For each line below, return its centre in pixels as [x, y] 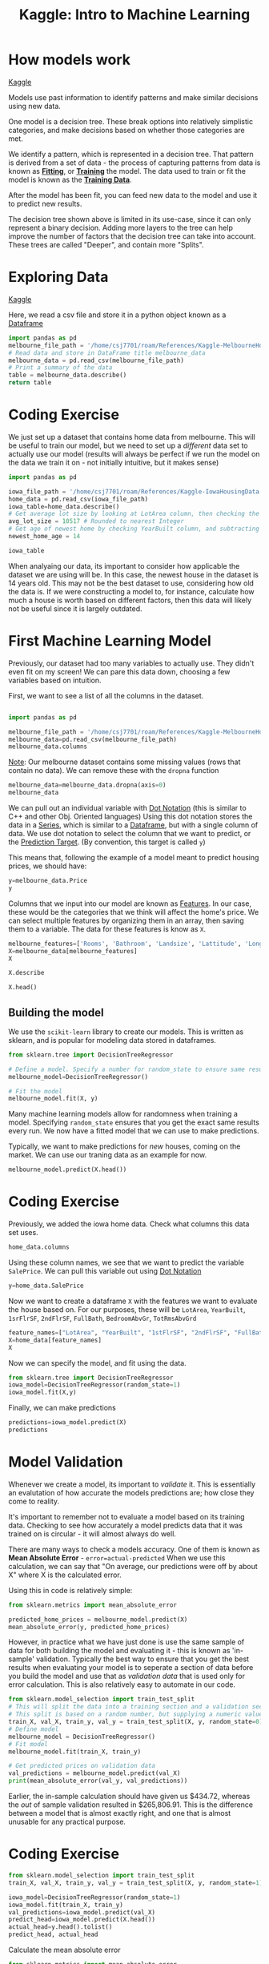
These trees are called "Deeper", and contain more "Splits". [106, 244]
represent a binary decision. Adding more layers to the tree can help [121, 227]
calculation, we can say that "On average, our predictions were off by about [133, 1566]
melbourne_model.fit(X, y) [53, 1099]
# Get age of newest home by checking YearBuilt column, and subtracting [134, 529]
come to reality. [34, 1501]
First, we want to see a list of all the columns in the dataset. [106, 695]
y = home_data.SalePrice [46, 1286]
